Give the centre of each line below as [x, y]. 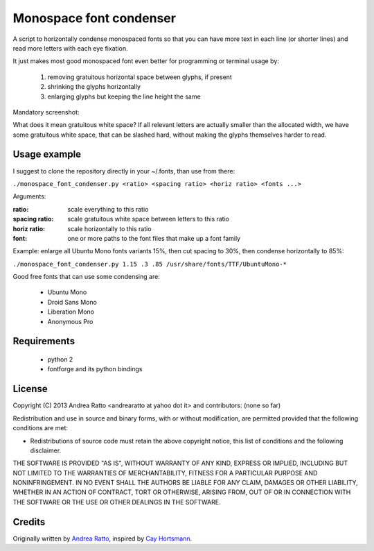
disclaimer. [46, 450]
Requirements [44, 341]
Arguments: [29, 196]
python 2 [60, 359]
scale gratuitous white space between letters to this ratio [149, 219]
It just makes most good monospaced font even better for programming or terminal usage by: [146, 61]
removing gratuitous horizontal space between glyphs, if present [140, 77]
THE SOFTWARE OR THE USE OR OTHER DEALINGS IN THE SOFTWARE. [117, 502]
